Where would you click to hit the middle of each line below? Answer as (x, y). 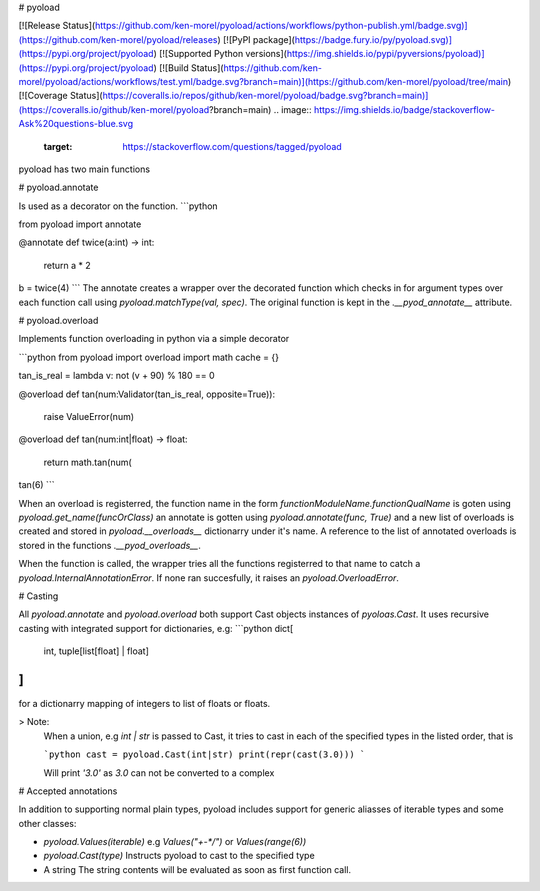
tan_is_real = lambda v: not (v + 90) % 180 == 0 (116, 376)
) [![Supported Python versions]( (220, 54)
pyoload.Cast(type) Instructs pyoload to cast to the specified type (179, 856)
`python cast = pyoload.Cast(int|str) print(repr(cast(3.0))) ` (204, 754)
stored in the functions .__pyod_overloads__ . (110, 545)
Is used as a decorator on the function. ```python (118, 206)
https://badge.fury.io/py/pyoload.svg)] (373, 39)
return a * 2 (67, 265)
